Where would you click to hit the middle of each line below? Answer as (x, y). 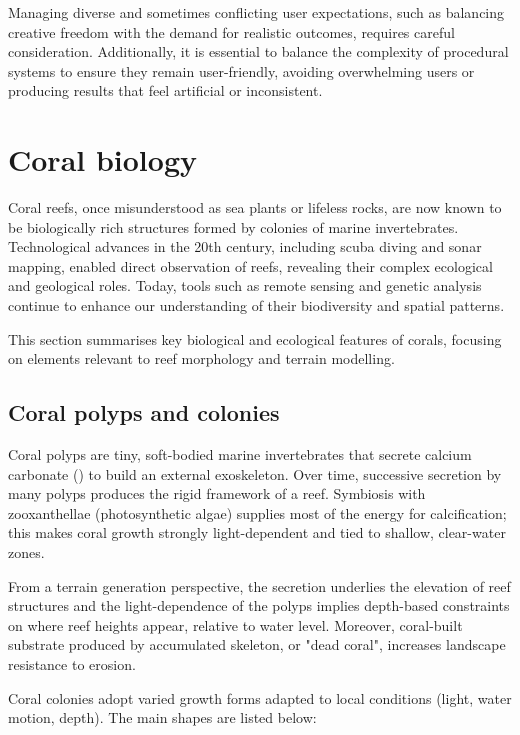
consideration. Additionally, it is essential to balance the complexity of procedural (258, 51)
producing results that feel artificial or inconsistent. (165, 90)
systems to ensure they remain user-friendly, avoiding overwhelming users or (241, 70)
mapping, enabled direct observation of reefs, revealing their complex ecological (250, 265)
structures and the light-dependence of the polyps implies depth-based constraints (259, 605)
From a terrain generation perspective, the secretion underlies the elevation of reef (259, 585)
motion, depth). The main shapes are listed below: (162, 717)
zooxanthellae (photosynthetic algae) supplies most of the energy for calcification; (257, 512)
